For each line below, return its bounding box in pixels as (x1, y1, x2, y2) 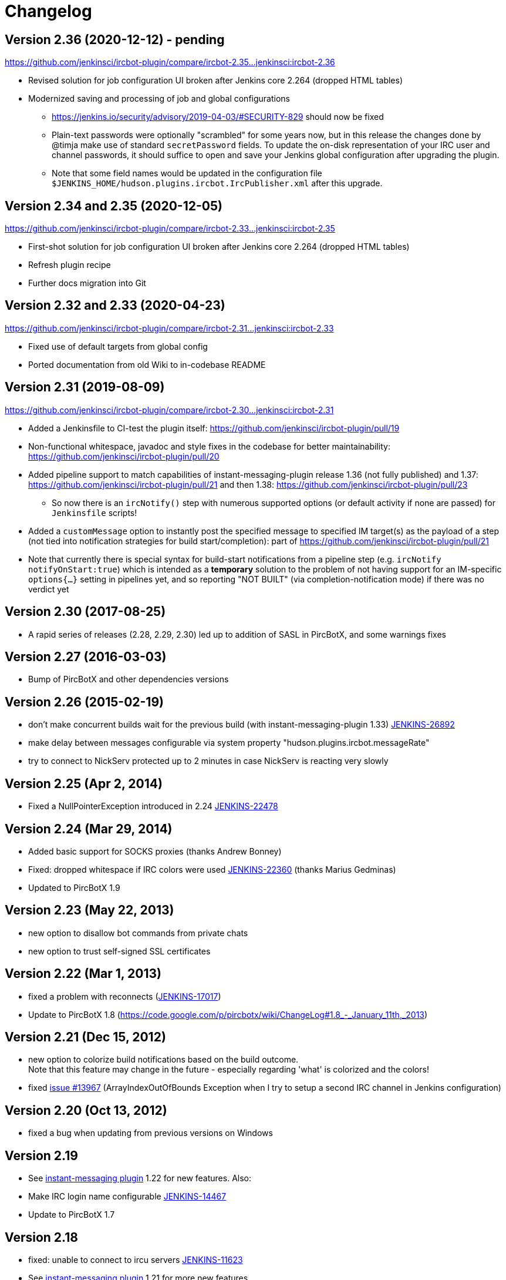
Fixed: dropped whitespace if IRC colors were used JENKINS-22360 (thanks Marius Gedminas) (28, 864, 396, 874)
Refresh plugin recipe (28, 260, 111, 270)
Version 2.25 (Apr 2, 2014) (5, 776, 163, 791)
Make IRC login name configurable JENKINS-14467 (28, 1191, 227, 1202)
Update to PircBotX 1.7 (28, 1209, 115, 1220)
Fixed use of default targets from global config (28, 341, 208, 351)
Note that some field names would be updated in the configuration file (52, 168, 322, 179)
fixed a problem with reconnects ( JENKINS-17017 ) (28, 991, 221, 1001)
